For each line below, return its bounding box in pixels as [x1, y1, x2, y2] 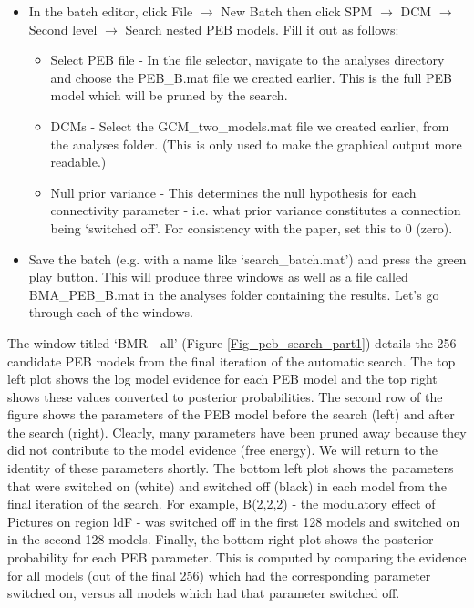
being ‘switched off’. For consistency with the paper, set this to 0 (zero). [50, 218, 453, 237]
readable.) [50, 152, 107, 171]
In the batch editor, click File [28, 2, 193, 20]
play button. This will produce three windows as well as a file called [28, 267, 408, 286]
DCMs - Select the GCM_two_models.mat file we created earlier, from [50, 116, 449, 135]
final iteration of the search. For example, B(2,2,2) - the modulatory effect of [7, 494, 436, 513]
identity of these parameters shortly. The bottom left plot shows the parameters [7, 459, 454, 478]
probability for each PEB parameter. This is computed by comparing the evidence [7, 548, 467, 567]
